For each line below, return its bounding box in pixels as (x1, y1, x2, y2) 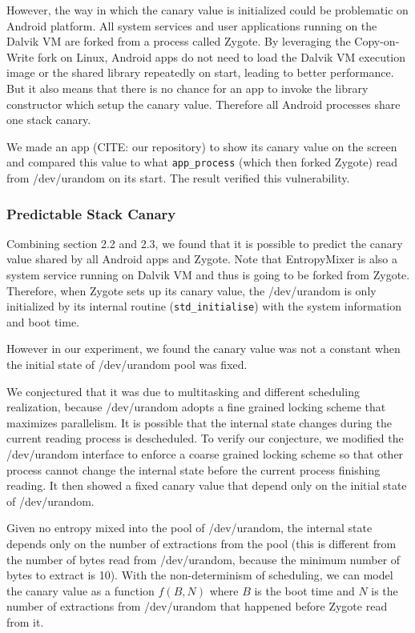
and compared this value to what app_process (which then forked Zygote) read (6, 154, 398, 170)
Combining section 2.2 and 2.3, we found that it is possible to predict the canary (6, 234, 403, 251)
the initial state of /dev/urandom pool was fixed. (6, 356, 248, 373)
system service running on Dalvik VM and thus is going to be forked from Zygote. (6, 266, 410, 282)
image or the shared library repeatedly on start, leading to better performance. (6, 64, 394, 81)
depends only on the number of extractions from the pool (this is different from (6, 535, 397, 551)
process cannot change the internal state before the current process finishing (6, 461, 381, 478)
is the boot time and (254, 582, 355, 599)
